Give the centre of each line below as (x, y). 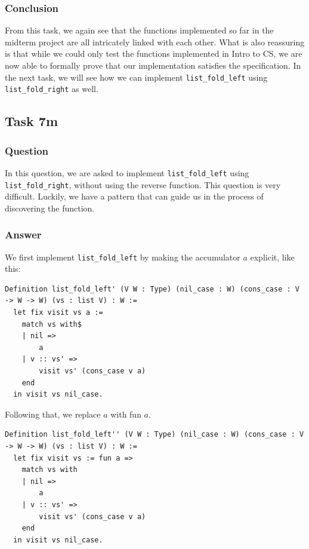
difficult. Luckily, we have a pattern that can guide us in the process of (134, 196)
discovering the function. (50, 208)
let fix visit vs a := (58, 313)
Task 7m (32, 121)
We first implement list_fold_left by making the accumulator (123, 257)
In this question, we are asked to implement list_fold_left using (127, 172)
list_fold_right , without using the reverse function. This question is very (143, 184)
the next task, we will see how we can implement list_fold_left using (136, 77)
